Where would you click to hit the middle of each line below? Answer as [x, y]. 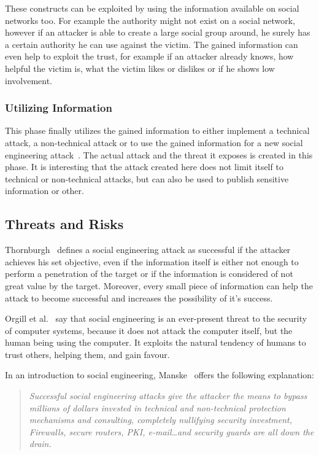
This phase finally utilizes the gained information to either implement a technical [157, 130]
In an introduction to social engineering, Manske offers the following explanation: [160, 375]
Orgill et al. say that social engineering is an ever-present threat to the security [156, 318]
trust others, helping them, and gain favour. [87, 354]
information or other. [44, 191]
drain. [40, 444]
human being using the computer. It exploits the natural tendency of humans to [156, 342]
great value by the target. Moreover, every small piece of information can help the [159, 285]
